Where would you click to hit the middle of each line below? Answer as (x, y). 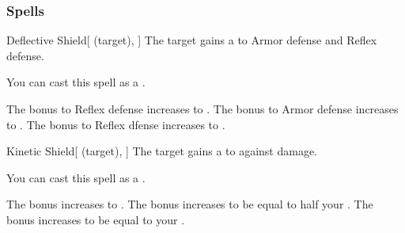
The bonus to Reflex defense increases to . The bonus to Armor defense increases (202, 109)
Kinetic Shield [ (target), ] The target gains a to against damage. (162, 151)
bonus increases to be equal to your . (96, 219)
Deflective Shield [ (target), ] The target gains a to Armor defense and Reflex (192, 40)
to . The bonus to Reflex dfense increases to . (116, 124)
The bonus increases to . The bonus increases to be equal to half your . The (190, 204)
